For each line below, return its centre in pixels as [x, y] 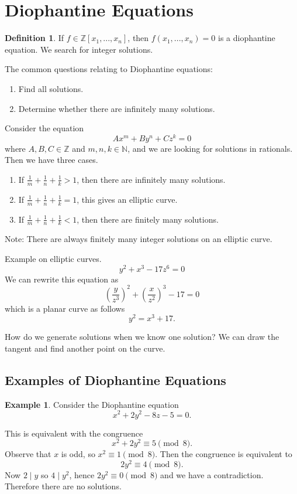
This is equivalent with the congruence [74, 433]
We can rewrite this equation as [62, 279]
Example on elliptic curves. [53, 259]
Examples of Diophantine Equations [115, 380]
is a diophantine [247, 38]
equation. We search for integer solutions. [79, 49]
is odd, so [78, 454]
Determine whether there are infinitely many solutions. [117, 108]
